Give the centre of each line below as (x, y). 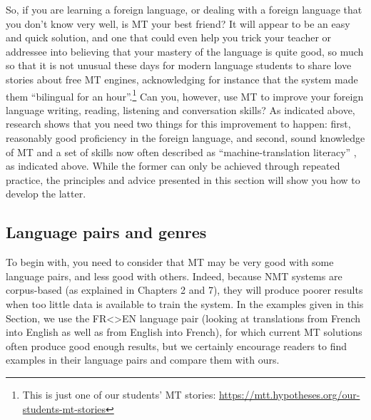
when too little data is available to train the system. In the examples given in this (185, 303)
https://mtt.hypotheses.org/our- (289, 394)
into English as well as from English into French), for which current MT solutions (184, 332)
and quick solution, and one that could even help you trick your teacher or (169, 37)
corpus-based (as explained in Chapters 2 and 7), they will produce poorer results (184, 290)
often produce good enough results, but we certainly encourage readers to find (177, 345)
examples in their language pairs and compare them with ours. (143, 360)
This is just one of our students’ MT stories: (119, 394)
